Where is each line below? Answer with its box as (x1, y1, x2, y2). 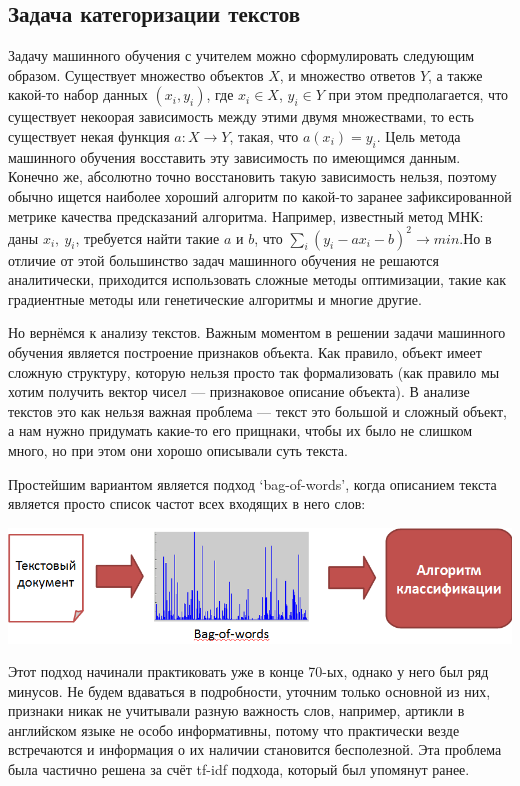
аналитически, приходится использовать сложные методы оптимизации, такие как (8, 269, 506, 290)
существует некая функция (8, 125, 170, 146)
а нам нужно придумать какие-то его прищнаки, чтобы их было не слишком (8, 420, 473, 441)
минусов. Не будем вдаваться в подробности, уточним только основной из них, (8, 680, 491, 701)
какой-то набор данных (8, 84, 148, 105)
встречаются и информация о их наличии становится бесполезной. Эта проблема (8, 739, 502, 760)
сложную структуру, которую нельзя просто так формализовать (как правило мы (8, 361, 500, 382)
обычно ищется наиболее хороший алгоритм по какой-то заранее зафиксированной (8, 185, 512, 206)
